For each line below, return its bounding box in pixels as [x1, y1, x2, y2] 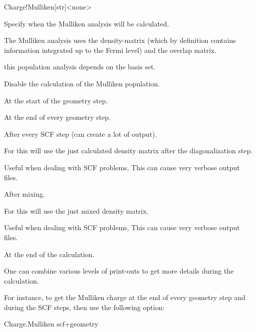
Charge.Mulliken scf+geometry [4, 319, 98, 329]
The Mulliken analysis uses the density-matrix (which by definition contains [4, 35, 236, 45]
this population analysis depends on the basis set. [4, 61, 156, 72]
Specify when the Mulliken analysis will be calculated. [4, 18, 169, 28]
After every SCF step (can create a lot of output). [4, 128, 157, 139]
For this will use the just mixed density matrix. [4, 205, 149, 216]
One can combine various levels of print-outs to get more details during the [4, 266, 234, 276]
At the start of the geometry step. [4, 95, 108, 105]
